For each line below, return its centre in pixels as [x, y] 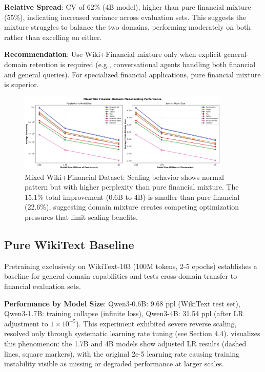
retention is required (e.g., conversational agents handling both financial [142, 64]
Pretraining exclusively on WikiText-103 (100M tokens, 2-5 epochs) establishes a [131, 266]
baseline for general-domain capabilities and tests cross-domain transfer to [121, 276]
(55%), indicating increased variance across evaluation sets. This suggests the [125, 17]
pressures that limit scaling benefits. [81, 217]
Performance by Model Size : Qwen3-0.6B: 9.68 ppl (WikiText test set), [122, 303]
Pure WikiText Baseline [69, 245]
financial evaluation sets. [43, 286]
